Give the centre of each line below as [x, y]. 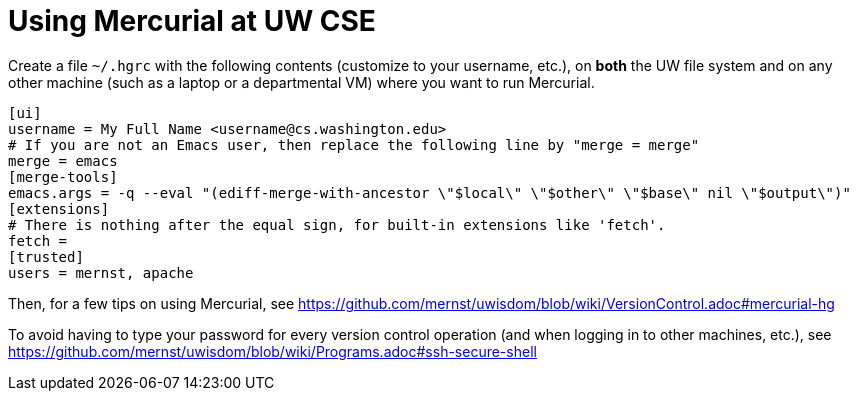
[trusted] [46, 256]
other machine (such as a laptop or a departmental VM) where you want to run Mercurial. [301, 82]
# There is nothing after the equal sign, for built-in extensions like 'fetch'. [337, 224]
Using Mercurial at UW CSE [192, 21]
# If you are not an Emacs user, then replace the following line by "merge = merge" [354, 144]
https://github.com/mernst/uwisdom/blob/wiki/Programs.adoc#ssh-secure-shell [272, 351]
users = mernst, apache [101, 272]
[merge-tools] [63, 176]
